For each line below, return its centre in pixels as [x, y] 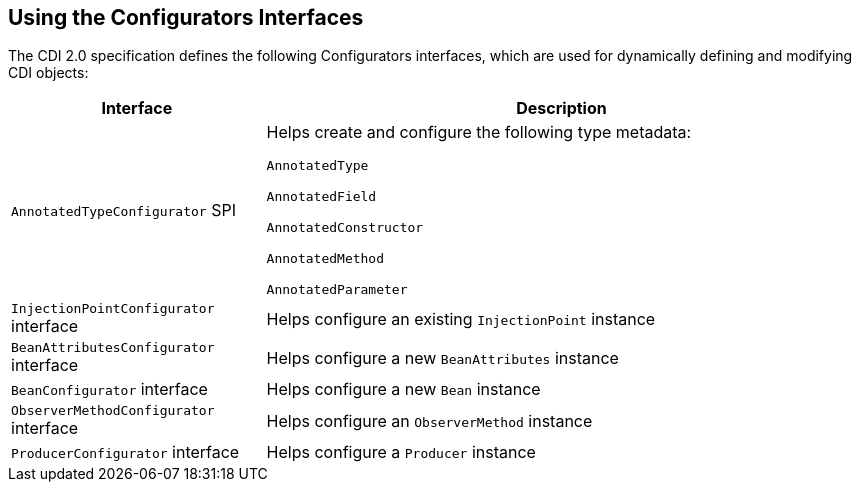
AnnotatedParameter [337, 290]
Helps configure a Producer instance [401, 452]
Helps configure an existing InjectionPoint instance [461, 318]
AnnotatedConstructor [345, 228]
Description [561, 108]
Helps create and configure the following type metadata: [479, 132]
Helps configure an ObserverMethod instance [429, 420]
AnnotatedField [321, 197]
